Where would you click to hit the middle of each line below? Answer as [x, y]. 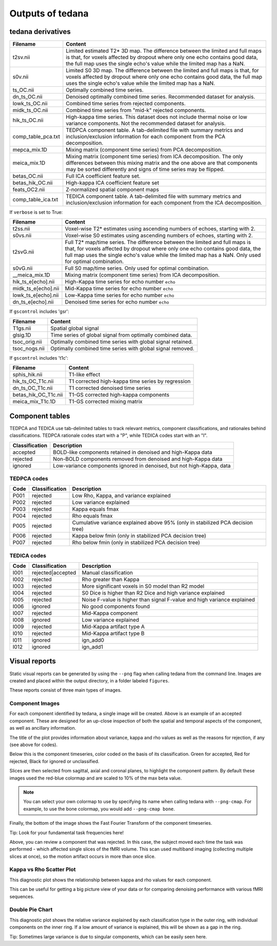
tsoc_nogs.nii [28, 348]
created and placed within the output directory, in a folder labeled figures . [90, 680]
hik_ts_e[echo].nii [34, 282]
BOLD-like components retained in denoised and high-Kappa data [133, 452]
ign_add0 [93, 640]
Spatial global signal [75, 328]
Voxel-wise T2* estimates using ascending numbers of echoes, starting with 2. [160, 229]
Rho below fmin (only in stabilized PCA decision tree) [136, 543]
